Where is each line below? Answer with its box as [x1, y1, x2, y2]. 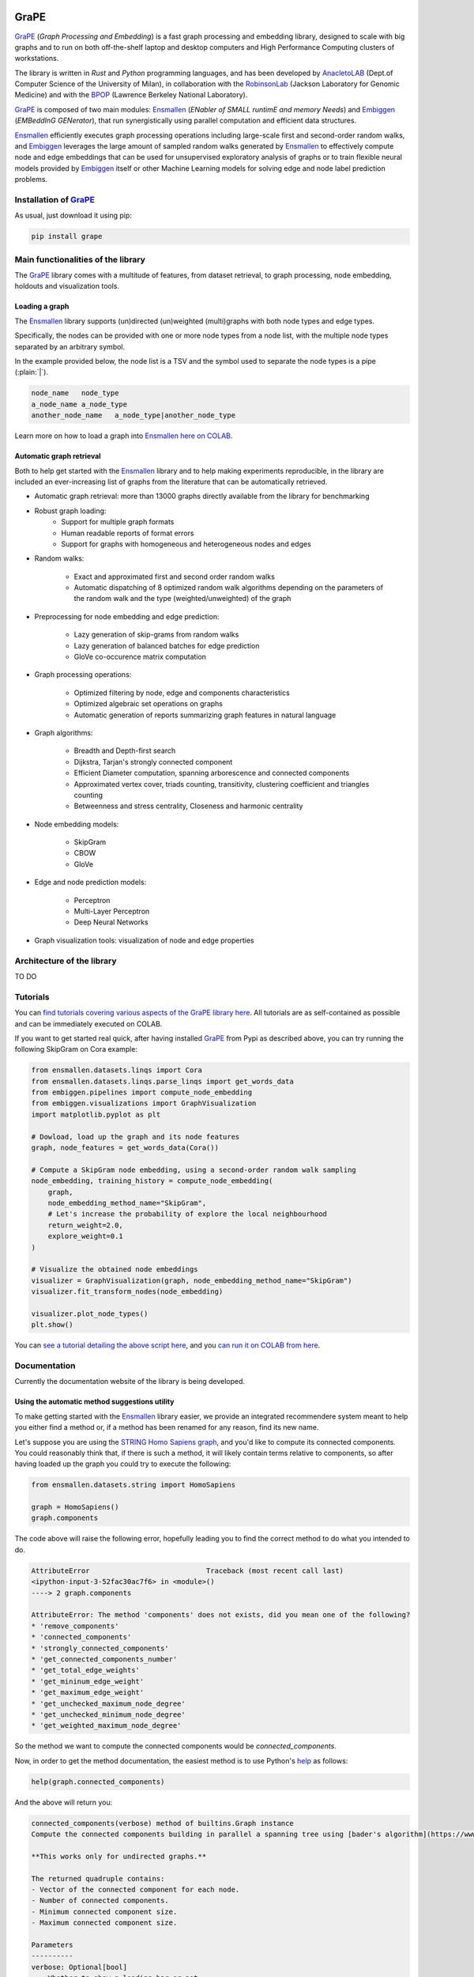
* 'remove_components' [31, 1621, 119, 1631]
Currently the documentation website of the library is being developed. [14, 1377, 245, 1386]
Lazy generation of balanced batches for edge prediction [73, 641, 260, 650]
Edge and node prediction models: [34, 878, 147, 887]
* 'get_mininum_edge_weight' [31, 1676, 145, 1686]
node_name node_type [31, 388, 119, 398]
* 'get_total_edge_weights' [31, 1665, 140, 1675]
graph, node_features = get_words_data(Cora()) [31, 1143, 219, 1152]
